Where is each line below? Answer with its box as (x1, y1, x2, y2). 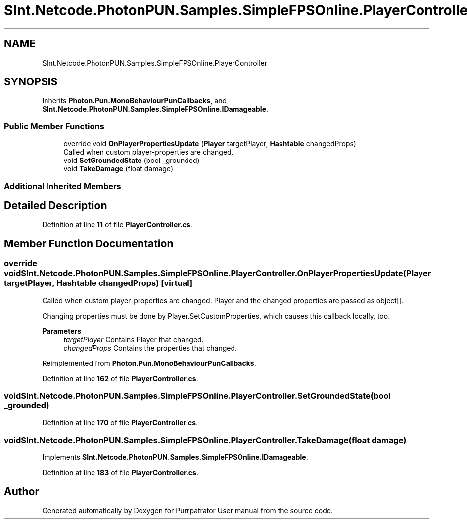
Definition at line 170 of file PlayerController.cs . (42, 418, 198, 427)
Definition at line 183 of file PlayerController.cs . (42, 468, 198, 477)
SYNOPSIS (4, 76, 58, 88)
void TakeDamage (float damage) (63, 164, 173, 173)
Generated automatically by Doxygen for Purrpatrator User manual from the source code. (42, 506, 333, 515)
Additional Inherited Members (4, 181, 121, 191)
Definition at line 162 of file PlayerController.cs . (42, 374, 198, 383)
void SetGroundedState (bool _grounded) (63, 156, 200, 165)
